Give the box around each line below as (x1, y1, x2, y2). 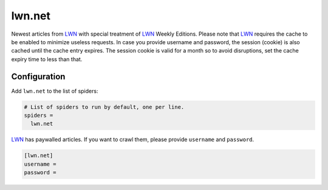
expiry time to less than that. (11, 55, 83, 63)
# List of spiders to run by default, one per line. (24, 103, 185, 110)
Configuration (11, 71, 66, 82)
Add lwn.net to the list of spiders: (11, 87, 98, 94)
